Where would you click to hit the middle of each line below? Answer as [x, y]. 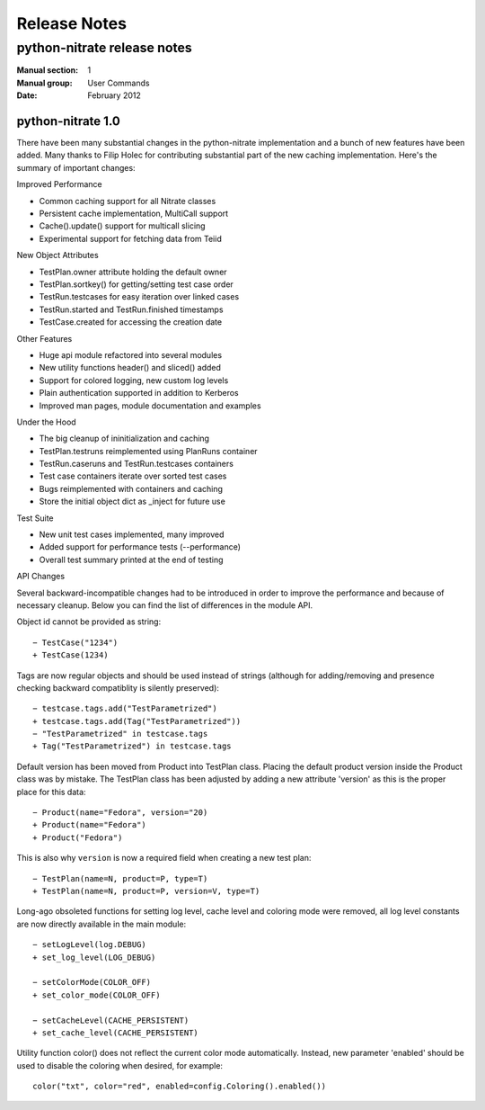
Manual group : [44, 83]
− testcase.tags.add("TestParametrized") [125, 709]
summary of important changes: [76, 167]
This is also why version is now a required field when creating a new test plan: [164, 858]
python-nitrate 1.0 [68, 121]
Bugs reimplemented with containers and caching [131, 488]
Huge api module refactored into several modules [131, 354]
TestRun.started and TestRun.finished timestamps [131, 309]
